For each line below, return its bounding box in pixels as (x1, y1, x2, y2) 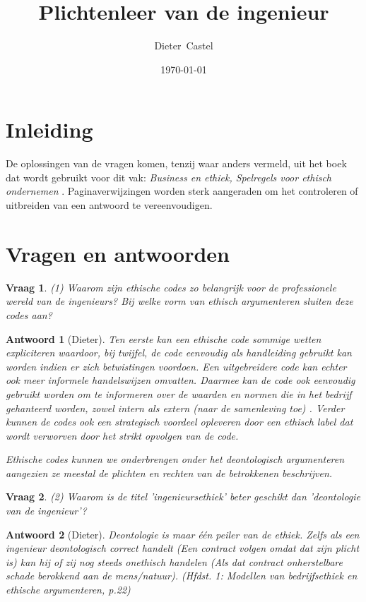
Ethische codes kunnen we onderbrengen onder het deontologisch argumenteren (6, 452, 345, 466)
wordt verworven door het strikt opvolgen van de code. (6, 428, 239, 443)
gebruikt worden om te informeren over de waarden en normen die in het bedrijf (6, 386, 352, 401)
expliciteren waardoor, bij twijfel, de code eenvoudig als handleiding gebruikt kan (6, 345, 352, 360)
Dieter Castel (154, 38, 213, 53)
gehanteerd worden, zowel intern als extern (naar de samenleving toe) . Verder (6, 400, 345, 415)
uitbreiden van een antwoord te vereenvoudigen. (6, 198, 213, 212)
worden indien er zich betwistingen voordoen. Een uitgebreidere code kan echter (6, 359, 347, 373)
